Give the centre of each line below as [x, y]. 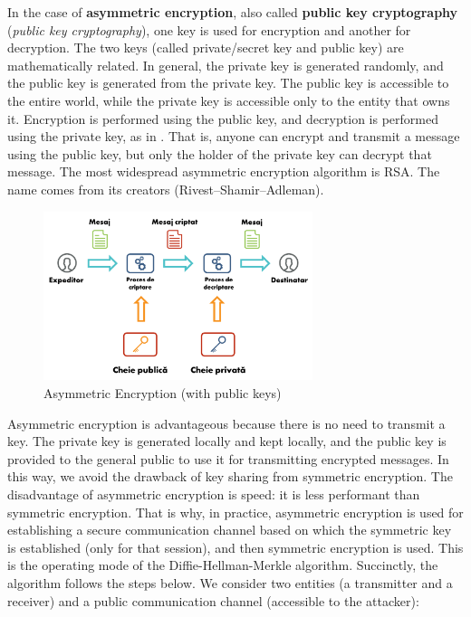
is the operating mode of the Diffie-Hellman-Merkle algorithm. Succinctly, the [223, 565]
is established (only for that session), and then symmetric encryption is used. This [235, 547]
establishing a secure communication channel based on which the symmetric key [230, 530]
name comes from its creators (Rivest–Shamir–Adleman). [166, 189]
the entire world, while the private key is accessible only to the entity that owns [229, 100]
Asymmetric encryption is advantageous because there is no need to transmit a [226, 423]
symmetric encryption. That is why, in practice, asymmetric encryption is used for [235, 512]
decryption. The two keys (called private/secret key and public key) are [206, 47]
